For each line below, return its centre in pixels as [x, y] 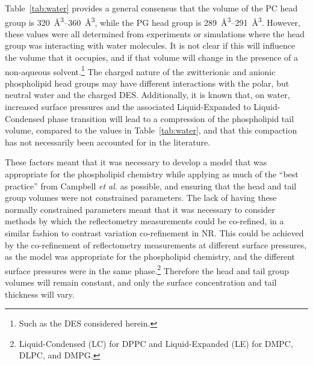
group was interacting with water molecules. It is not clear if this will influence [150, 45]
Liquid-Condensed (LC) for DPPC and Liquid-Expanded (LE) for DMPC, [156, 343]
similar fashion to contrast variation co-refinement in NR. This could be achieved [154, 233]
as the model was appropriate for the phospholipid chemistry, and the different [150, 256]
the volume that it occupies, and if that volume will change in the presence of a [152, 57]
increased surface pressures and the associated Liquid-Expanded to [128, 107]
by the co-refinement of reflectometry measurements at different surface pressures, [156, 244]
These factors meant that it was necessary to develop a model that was [136, 162]
